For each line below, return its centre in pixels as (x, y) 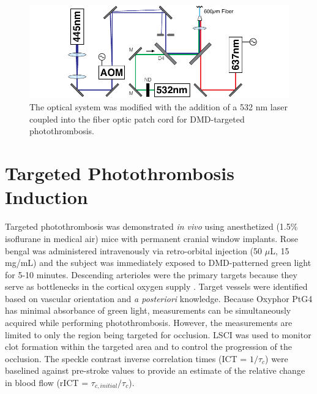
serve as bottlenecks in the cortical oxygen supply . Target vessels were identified (156, 286)
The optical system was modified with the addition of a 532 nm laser (158, 107)
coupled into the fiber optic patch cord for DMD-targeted (137, 119)
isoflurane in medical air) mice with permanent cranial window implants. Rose (151, 238)
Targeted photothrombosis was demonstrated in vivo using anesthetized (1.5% (151, 226)
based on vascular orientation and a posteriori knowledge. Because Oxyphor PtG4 (159, 298)
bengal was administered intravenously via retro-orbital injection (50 (134, 250)
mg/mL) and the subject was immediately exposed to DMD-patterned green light (158, 263)
